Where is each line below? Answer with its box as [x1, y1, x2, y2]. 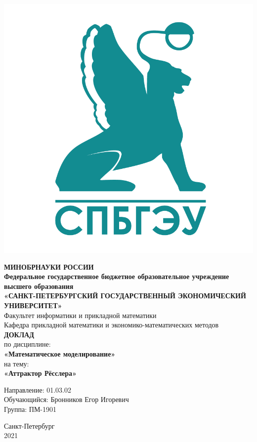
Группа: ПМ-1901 [4, 403, 57, 414]
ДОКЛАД [4, 329, 34, 339]
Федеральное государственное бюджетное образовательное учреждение [4, 271, 229, 281]
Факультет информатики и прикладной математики [4, 310, 157, 320]
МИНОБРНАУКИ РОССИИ [4, 261, 94, 272]
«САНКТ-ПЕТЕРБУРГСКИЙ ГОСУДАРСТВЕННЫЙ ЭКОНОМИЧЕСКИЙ [4, 290, 246, 301]
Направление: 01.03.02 [4, 384, 72, 395]
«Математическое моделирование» [4, 348, 116, 359]
